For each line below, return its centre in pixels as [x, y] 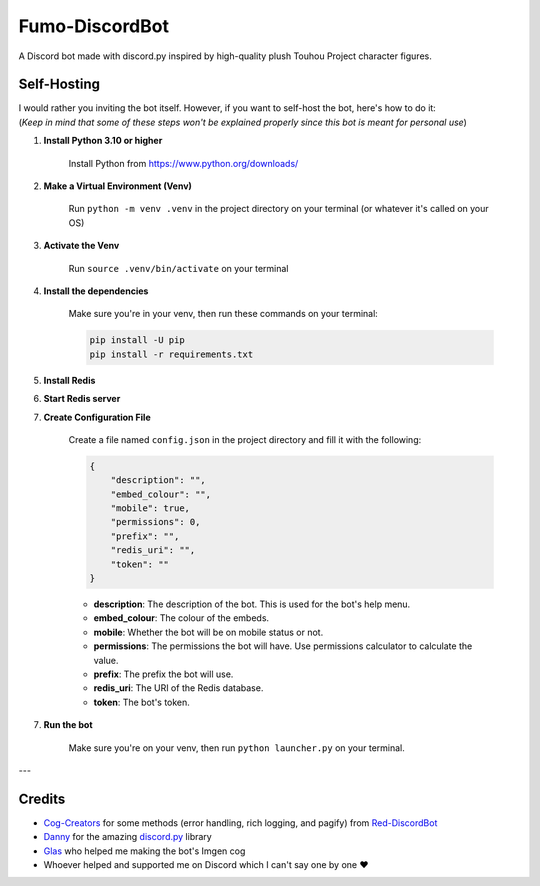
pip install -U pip [137, 340]
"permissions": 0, [155, 522]
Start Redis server [82, 399]
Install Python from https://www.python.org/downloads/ [183, 163]
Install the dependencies [96, 291]
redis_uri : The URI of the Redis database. [178, 688]
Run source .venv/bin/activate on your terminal [178, 268]
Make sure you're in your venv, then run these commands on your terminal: [223, 314]
